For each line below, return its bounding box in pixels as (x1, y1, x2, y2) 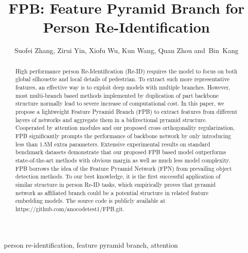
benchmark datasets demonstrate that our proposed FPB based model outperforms (15, 148, 226, 156)
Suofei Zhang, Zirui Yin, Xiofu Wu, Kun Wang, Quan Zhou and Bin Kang (14, 45, 239, 55)
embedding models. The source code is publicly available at (15, 197, 166, 205)
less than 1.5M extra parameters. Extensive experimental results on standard (15, 140, 211, 148)
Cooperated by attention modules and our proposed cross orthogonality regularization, (15, 124, 235, 132)
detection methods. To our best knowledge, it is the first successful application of (15, 172, 221, 181)
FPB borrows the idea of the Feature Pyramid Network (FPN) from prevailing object (15, 164, 232, 172)
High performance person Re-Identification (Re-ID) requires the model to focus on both (15, 67, 238, 75)
